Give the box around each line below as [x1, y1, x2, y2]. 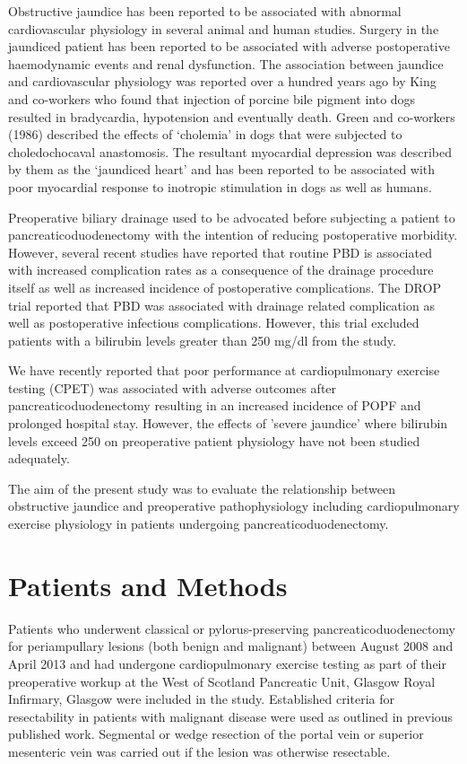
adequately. [8, 449, 70, 468]
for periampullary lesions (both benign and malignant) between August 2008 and [8, 637, 454, 655]
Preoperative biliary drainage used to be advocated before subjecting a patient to [8, 207, 455, 226]
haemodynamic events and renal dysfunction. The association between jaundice [8, 54, 444, 73]
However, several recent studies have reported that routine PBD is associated [8, 242, 432, 261]
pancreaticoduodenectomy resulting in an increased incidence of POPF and [8, 396, 421, 415]
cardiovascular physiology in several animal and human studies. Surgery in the [8, 19, 439, 38]
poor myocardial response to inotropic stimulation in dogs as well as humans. [8, 177, 432, 196]
